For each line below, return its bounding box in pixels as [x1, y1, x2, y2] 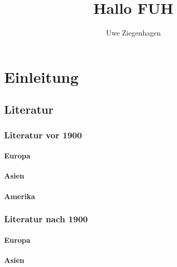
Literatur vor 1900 [4, 128, 82, 141]
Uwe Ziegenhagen [106, 27, 161, 38]
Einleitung [4, 66, 79, 87]
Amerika [4, 190, 35, 201]
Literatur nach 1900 [4, 212, 88, 225]
